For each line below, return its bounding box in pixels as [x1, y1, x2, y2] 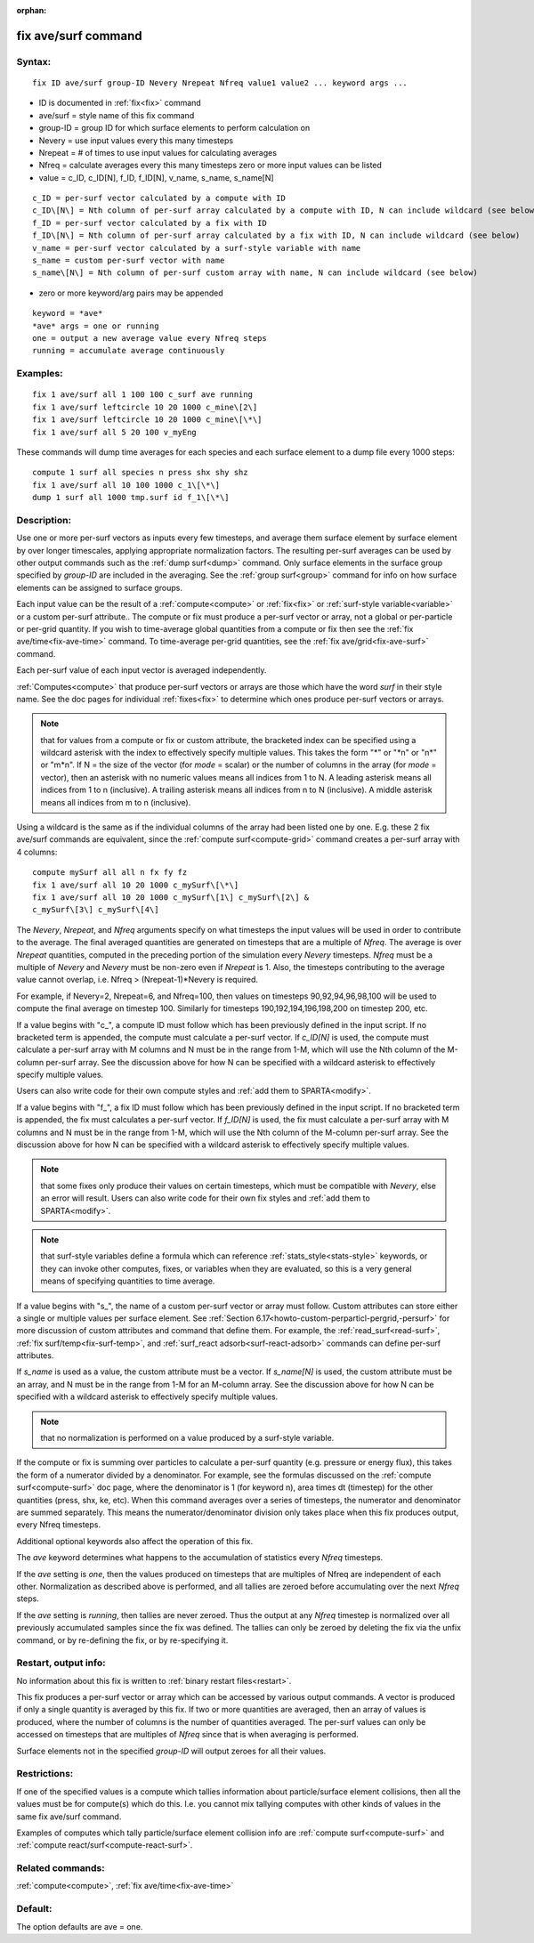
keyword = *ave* [32, 308, 103, 319]
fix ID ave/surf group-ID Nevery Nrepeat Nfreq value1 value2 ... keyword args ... [32, 77, 409, 88]
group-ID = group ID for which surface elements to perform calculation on [38, 123, 311, 134]
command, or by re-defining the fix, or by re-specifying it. [16, 1634, 229, 1646]
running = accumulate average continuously [32, 345, 225, 356]
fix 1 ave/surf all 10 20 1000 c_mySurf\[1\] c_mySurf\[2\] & [32, 892, 310, 903]
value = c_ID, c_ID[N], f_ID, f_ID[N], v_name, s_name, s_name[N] [38, 172, 275, 182]
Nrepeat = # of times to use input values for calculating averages [38, 147, 278, 158]
